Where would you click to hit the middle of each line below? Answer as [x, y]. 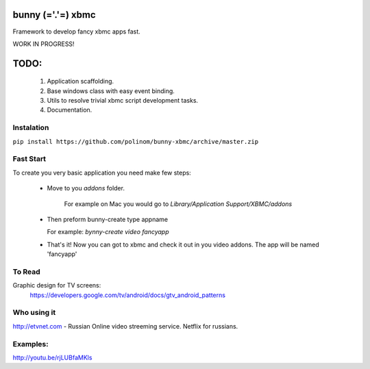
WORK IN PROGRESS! [44, 44]
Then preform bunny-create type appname [107, 219]
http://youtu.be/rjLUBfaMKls [52, 357]
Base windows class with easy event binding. [111, 91]
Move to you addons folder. [86, 188]
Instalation [31, 128]
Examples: [30, 344]
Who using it [34, 313]
